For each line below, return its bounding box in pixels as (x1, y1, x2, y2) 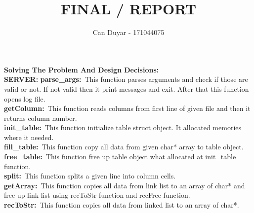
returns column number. (4, 112, 77, 123)
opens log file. (4, 93, 45, 104)
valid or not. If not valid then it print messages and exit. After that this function (4, 83, 249, 94)
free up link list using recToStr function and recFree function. (4, 190, 190, 200)
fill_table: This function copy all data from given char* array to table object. (4, 142, 244, 152)
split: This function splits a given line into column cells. (4, 171, 176, 181)
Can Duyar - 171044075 (92, 27, 165, 37)
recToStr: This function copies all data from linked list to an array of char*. (4, 200, 239, 210)
